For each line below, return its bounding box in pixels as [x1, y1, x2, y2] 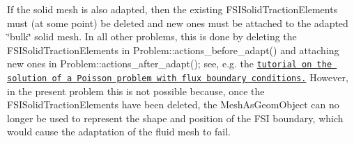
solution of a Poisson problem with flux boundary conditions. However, [7, 70, 348, 85]
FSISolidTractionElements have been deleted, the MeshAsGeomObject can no [7, 97, 339, 112]
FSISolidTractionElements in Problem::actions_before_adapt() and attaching [7, 42, 339, 57]
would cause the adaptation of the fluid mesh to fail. [7, 124, 231, 139]
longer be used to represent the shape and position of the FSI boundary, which [7, 110, 344, 125]
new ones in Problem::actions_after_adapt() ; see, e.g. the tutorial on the [7, 56, 332, 71]
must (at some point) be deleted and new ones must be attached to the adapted [7, 15, 348, 30]
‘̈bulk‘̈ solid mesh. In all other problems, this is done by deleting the [7, 29, 297, 44]
